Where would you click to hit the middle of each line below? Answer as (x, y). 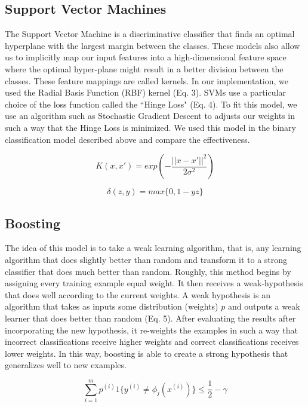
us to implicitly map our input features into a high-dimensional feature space (146, 57)
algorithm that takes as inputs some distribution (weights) (112, 306)
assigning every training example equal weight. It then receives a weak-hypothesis (154, 283)
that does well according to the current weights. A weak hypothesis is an (138, 294)
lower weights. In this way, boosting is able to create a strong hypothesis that (147, 353)
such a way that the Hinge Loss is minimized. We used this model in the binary (150, 127)
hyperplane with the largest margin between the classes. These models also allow (153, 45)
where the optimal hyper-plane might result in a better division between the (144, 68)
